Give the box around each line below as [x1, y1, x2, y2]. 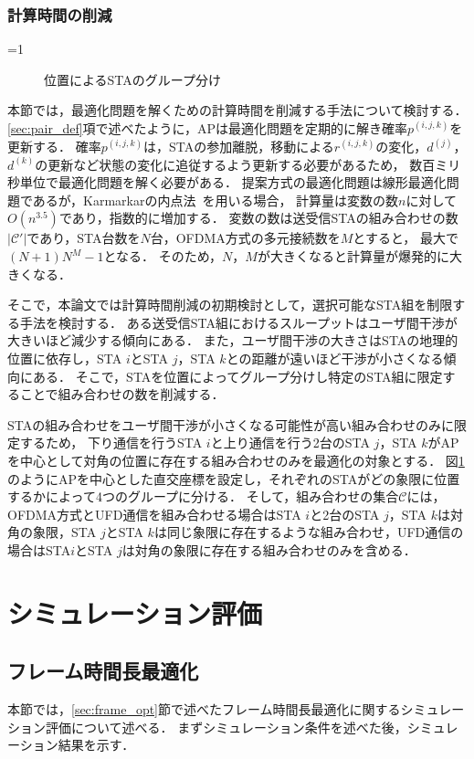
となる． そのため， [103, 247, 223, 265]
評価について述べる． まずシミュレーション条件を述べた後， [45, 717, 407, 736]
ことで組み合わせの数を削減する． [19, 385, 225, 404]
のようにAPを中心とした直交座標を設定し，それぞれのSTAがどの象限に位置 [7, 469, 460, 488]
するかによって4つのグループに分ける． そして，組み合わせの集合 [7, 487, 399, 506]
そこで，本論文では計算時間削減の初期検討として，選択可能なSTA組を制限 [7, 295, 453, 314]
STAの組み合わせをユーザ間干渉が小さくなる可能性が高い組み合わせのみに [7, 415, 454, 434]
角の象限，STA [7, 522, 97, 542]
